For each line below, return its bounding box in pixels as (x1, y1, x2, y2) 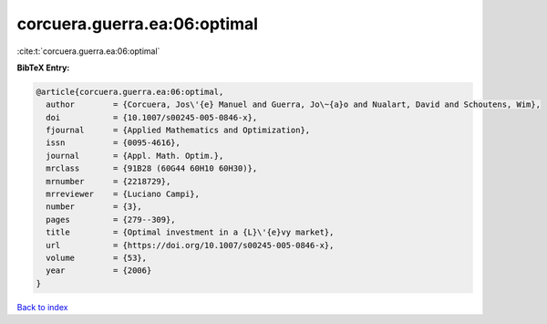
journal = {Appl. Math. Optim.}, (46, 151, 224, 161)
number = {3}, (46, 202, 143, 212)
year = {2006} (46, 266, 152, 276)
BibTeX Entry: (16, 62, 70, 73)
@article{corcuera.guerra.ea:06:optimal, (36, 87, 224, 97)
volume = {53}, (46, 253, 148, 263)
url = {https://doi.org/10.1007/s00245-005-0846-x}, (46, 240, 335, 250)
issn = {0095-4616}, (46, 138, 181, 148)
